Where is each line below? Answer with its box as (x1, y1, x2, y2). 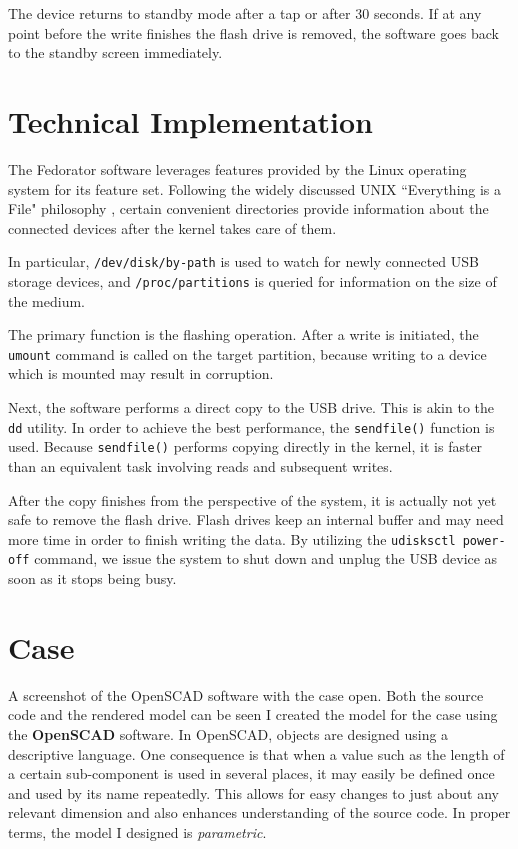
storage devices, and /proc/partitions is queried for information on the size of (8, 270, 497, 291)
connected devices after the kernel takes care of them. (8, 217, 337, 238)
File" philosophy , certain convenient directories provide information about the (8, 198, 489, 219)
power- (462, 533, 506, 548)
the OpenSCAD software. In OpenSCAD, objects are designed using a (8, 723, 449, 744)
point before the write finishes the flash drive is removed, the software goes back (8, 22, 500, 43)
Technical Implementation (8, 100, 374, 141)
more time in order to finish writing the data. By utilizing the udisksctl (8, 528, 456, 549)
